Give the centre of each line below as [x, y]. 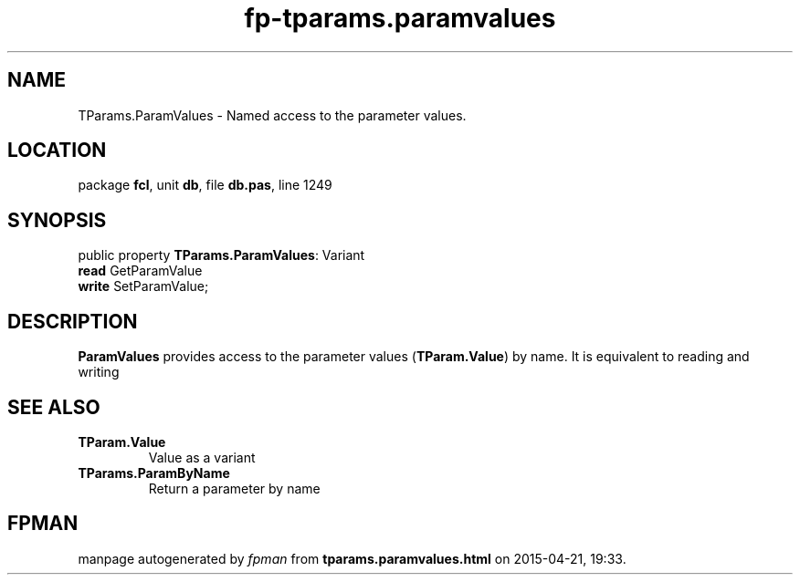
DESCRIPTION [73, 321]
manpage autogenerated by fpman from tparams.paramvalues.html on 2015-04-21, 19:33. [352, 558]
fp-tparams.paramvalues [400, 18]
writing [99, 372]
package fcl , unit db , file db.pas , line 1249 [205, 185]
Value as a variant [202, 457]
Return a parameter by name [234, 488]
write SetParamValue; [143, 286]
